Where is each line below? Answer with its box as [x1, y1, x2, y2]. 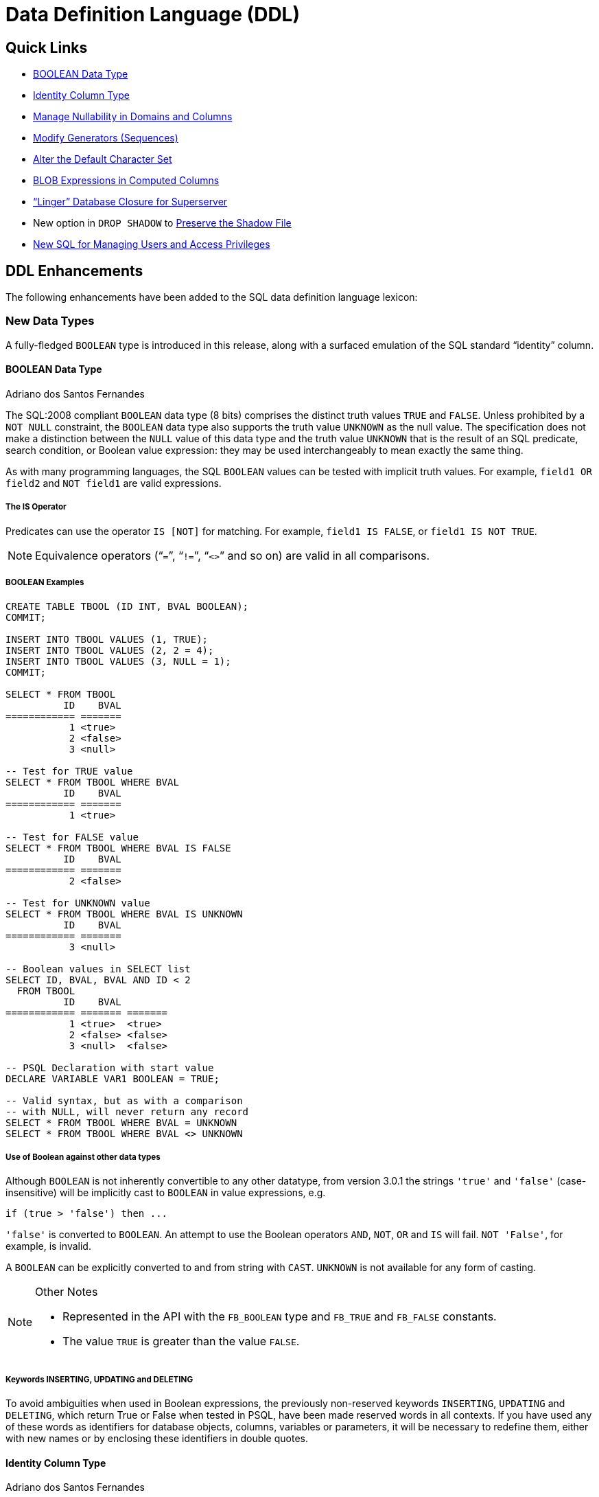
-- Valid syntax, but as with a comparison [5, 1095, 243, 1106]
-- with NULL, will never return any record [5, 1106, 249, 1117]
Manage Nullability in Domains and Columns [33, 111, 233, 123]
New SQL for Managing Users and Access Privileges [33, 238, 270, 251]
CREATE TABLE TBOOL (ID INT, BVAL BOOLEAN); [5, 600, 249, 612]
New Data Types [5, 314, 95, 328]
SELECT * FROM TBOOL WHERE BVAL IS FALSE [5, 842, 231, 854]
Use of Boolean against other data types [5, 1152, 161, 1162]
